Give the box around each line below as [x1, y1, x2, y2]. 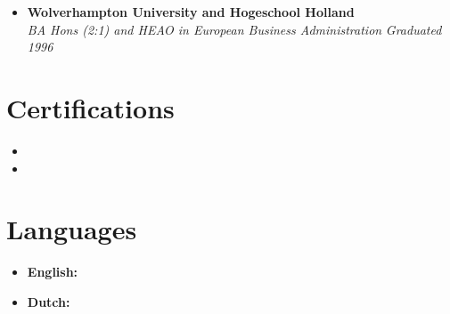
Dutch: [27, 292, 70, 310]
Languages [6, 211, 137, 247]
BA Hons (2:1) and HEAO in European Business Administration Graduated [27, 20, 442, 38]
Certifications [6, 89, 175, 125]
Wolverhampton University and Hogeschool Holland [27, 3, 355, 20]
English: [27, 262, 78, 281]
